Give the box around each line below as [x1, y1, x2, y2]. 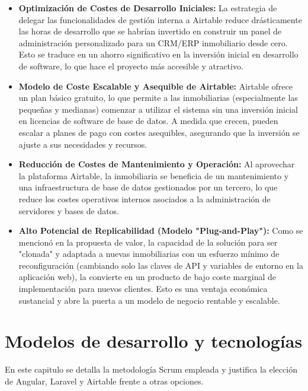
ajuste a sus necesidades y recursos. [18, 138, 147, 150]
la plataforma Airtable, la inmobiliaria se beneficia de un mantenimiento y [18, 169, 289, 182]
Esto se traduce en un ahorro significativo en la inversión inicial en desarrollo [18, 48, 299, 61]
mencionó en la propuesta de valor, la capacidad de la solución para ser [18, 236, 278, 248]
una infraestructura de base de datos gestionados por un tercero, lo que [18, 181, 278, 193]
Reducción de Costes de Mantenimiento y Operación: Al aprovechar [18, 158, 295, 170]
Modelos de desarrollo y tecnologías [5, 329, 303, 353]
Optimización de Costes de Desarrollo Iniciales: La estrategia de [18, 2, 277, 14]
